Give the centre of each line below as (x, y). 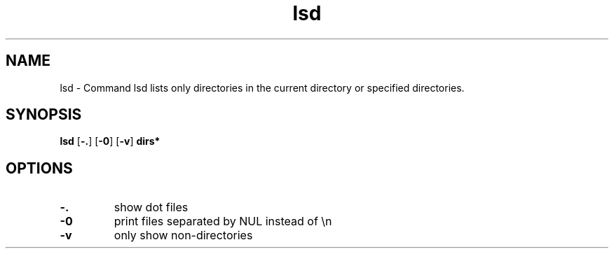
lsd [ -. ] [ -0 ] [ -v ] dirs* (110, 141)
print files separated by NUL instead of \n (223, 221)
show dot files (151, 207)
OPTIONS (39, 168)
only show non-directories (183, 235)
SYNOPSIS (44, 115)
